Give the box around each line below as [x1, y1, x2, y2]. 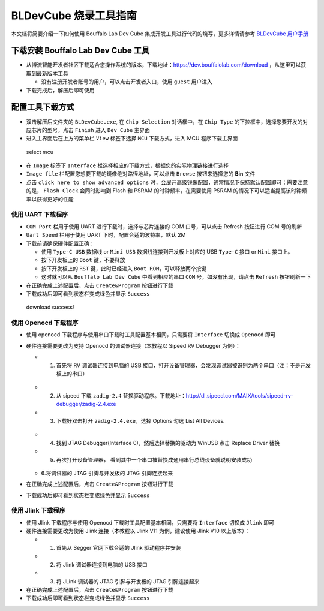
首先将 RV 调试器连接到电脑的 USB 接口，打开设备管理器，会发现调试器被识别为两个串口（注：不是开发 [56, 362, 311, 369]
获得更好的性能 [36, 195, 74, 203]
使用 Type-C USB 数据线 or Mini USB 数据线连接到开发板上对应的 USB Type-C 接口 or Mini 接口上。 [41, 248, 293, 255]
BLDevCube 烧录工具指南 [11, 9, 137, 22]
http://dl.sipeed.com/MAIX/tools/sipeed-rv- [185, 392, 293, 399]
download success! [26, 303, 74, 311]
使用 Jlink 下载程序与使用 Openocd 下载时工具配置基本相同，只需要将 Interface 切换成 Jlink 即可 [26, 519, 274, 526]
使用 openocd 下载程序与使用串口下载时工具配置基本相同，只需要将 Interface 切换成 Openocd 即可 [26, 331, 276, 338]
